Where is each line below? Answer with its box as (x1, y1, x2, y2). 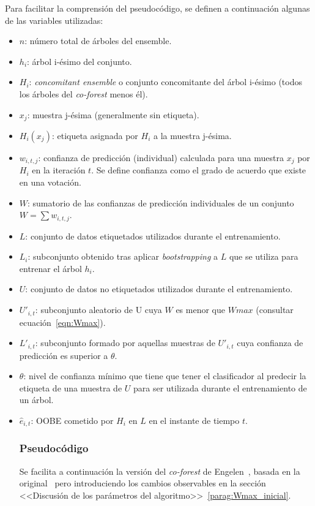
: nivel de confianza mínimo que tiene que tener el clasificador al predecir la (23, 369, 306, 382)
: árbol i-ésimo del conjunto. (27, 55, 132, 67)
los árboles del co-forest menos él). (19, 87, 148, 100)
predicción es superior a (19, 349, 108, 361)
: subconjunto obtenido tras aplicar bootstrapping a (28, 250, 218, 263)
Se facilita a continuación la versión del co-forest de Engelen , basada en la (19, 464, 300, 477)
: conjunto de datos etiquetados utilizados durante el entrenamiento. (25, 229, 281, 242)
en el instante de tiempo (149, 413, 240, 426)
